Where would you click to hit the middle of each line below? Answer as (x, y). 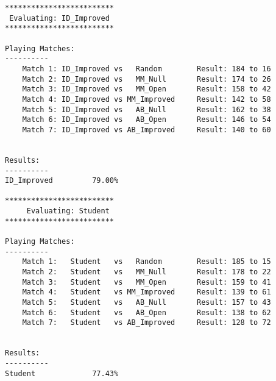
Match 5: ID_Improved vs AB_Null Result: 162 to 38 (147, 109)
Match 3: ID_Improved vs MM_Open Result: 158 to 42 (147, 89)
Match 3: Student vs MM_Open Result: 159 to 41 (147, 282)
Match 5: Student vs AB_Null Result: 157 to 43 (147, 303)
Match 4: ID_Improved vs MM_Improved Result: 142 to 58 (147, 99)
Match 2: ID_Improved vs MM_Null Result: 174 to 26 (147, 79)
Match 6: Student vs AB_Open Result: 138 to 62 (147, 312)
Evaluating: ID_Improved (59, 18)
